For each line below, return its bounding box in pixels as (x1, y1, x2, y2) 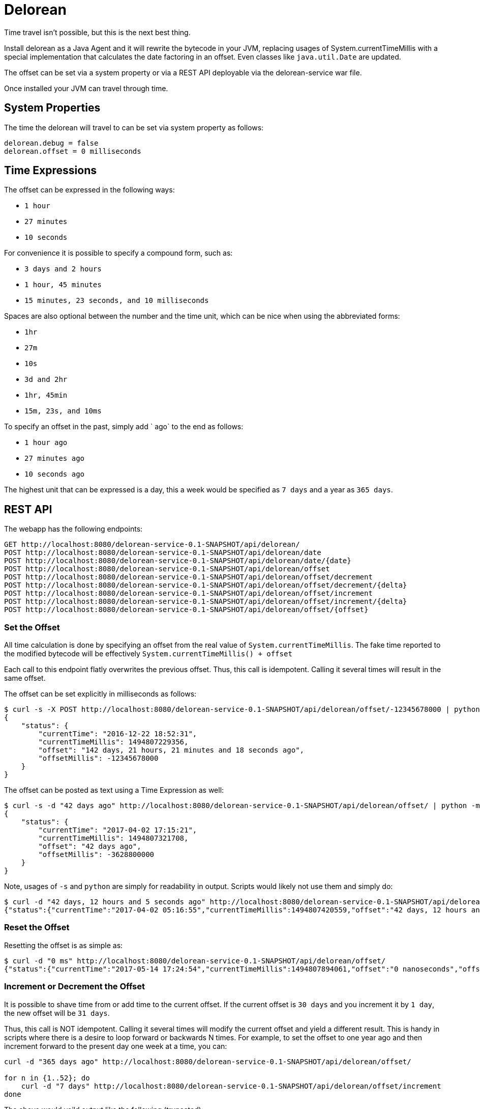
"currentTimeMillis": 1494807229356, (38, 738, 189, 746)
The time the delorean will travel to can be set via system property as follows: (4, 123, 264, 132)
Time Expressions (4, 164, 97, 177)
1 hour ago (24, 438, 68, 447)
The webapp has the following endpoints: (4, 524, 143, 534)
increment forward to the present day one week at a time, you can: (4, 1041, 227, 1050)
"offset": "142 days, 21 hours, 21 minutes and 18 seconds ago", (38, 746, 305, 755)
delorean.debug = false (4, 138, 99, 147)
